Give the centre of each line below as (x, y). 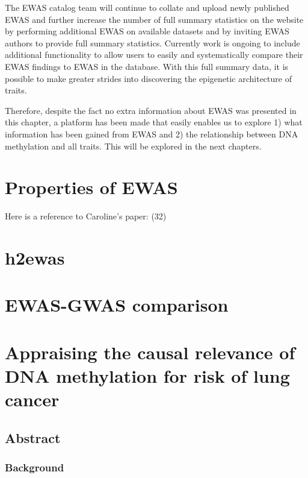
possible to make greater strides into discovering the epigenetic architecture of (148, 78)
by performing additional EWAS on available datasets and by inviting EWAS (147, 31)
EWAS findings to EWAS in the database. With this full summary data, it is (147, 66)
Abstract (33, 437)
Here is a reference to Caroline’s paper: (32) (86, 216)
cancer (32, 399)
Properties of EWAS (91, 187)
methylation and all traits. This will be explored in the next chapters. (133, 146)
